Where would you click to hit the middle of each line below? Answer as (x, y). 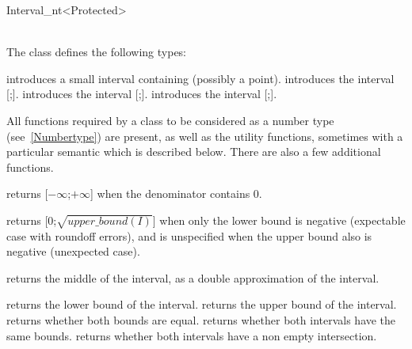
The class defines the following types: (97, 52)
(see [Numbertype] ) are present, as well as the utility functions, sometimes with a (205, 136)
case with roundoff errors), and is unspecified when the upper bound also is (189, 235)
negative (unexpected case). (73, 251)
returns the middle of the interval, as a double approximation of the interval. (193, 277)
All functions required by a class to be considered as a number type (170, 120)
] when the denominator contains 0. (176, 193)
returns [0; (32, 220)
